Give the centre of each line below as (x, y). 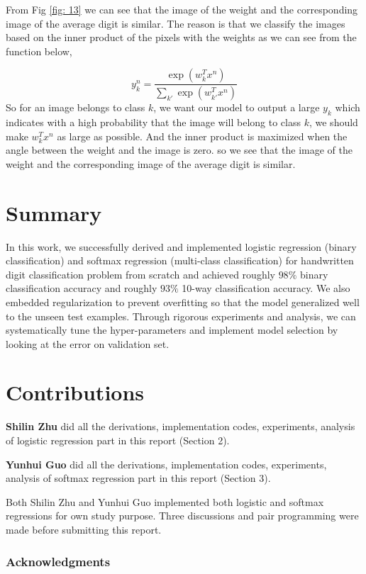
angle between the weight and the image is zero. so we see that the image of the (179, 150)
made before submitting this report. (84, 529)
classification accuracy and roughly (82, 288)
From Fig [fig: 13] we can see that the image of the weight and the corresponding (182, 9)
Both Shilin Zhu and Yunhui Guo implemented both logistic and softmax (165, 501)
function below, (39, 51)
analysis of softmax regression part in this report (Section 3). (138, 478)
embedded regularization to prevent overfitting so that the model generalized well (183, 302)
